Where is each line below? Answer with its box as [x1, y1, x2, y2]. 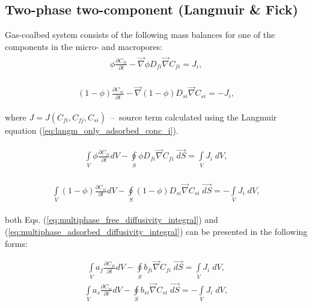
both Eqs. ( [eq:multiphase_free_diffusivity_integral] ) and [5, 213, 218, 226]
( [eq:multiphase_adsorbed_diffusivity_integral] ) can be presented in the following [5, 225, 308, 237]
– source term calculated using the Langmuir [111, 110, 277, 123]
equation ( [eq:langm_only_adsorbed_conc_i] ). [5, 123, 179, 136]
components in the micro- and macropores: [5, 40, 162, 52]
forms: [5, 237, 28, 249]
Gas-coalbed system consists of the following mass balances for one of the [5, 28, 275, 41]
